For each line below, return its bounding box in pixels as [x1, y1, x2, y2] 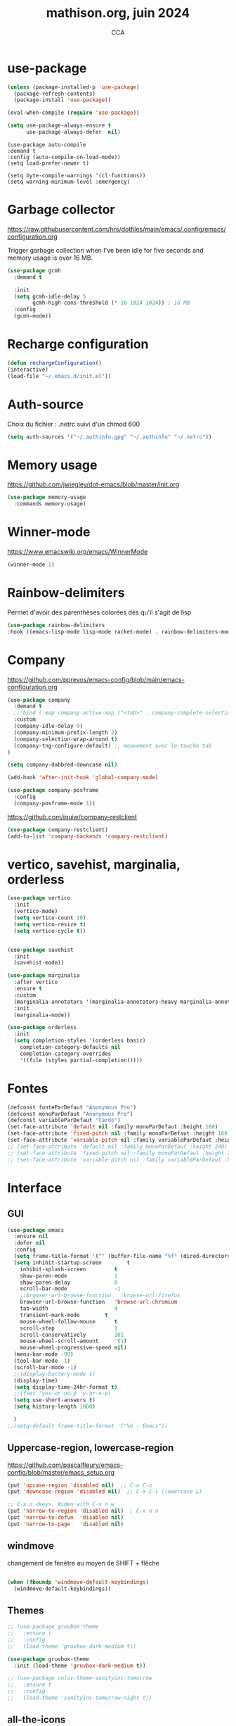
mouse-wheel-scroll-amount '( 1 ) [20, 1337, 128, 1345]
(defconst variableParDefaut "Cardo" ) [7, 1117, 121, 1124]
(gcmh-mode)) [13, 313, 52, 320]
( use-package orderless [7, 1024, 77, 1031]
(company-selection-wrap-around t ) [13, 736, 118, 743]
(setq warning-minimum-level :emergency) [7, 178, 131, 185]
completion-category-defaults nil [20, 1044, 121, 1051]
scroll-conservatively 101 [20, 1331, 124, 1338]
